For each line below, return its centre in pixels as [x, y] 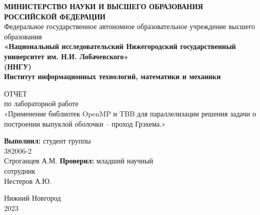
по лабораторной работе [41, 103]
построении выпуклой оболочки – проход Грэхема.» [85, 123]
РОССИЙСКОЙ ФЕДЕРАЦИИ [55, 16]
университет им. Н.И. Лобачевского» [66, 56]
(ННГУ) [18, 66]
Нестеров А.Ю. [28, 181]
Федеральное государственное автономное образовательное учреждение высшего [130, 26]
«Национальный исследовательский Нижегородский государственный [120, 46]
